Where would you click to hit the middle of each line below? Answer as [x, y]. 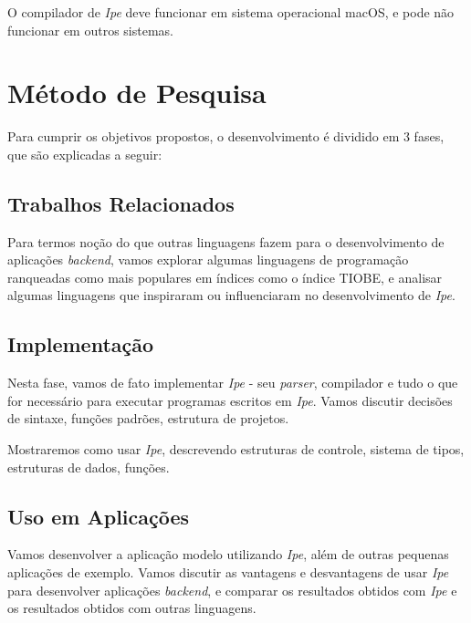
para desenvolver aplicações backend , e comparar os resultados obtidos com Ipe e [232, 590]
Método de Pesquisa [137, 93]
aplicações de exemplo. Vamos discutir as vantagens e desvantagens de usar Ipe [228, 572]
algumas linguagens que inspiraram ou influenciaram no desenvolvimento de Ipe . [231, 295]
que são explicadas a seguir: [85, 154]
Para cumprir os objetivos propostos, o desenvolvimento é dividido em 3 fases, [226, 136]
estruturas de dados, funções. [89, 467]
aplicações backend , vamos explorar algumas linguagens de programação [208, 260]
